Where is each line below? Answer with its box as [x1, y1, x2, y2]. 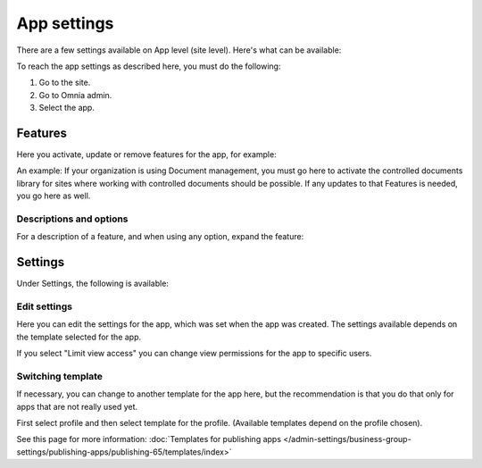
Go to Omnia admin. [38, 89, 112, 100]
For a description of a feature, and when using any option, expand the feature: [16, 231, 304, 242]
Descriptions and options [16, 213, 129, 225]
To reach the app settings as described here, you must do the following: [16, 61, 281, 71]
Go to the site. [38, 77, 91, 88]
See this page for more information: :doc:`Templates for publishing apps [16, 434, 281, 445]
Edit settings [16, 300, 73, 313]
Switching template [16, 370, 103, 382]
